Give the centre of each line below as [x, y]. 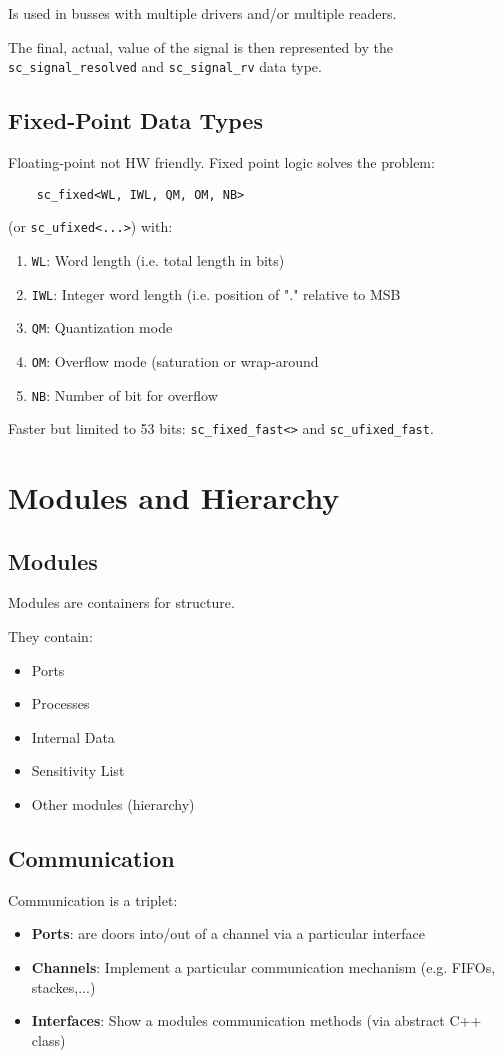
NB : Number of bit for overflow [124, 394]
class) [48, 1039]
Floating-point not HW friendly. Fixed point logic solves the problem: [221, 162]
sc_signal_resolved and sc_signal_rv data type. [165, 66]
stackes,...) [63, 986]
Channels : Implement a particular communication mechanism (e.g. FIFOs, [263, 967]
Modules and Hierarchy [174, 497]
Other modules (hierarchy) [113, 804]
